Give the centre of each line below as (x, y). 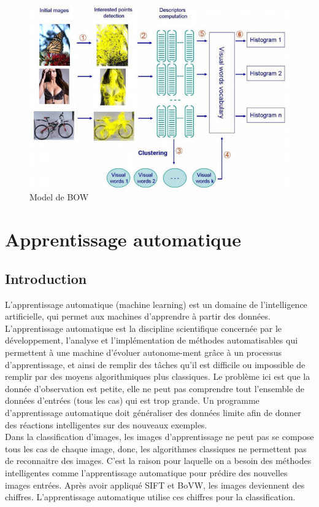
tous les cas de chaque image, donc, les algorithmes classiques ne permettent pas (156, 448)
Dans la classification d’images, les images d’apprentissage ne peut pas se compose (159, 437)
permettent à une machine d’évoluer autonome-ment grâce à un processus (144, 352)
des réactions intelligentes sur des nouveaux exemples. (106, 424)
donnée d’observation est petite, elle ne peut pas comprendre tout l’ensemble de (155, 388)
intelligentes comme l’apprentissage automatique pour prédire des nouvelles (146, 472)
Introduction (46, 278)
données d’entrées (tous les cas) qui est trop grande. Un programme (132, 400)
